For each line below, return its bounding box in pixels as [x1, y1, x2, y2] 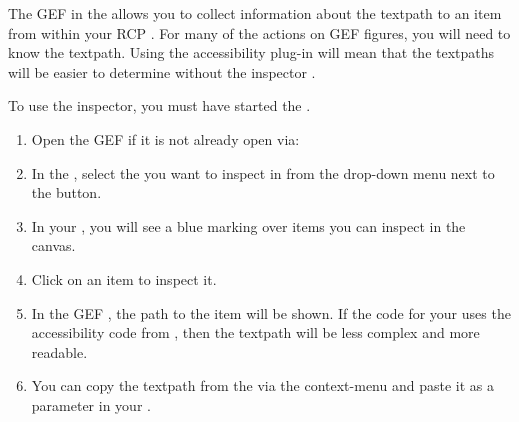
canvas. [31, 235, 76, 256]
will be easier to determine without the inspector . [8, 61, 316, 82]
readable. [31, 341, 88, 362]
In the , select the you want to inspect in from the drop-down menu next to [31, 162, 495, 183]
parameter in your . [31, 394, 151, 415]
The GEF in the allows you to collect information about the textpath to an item [8, 3, 502, 23]
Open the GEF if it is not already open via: [31, 128, 300, 149]
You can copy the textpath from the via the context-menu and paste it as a [31, 375, 494, 396]
